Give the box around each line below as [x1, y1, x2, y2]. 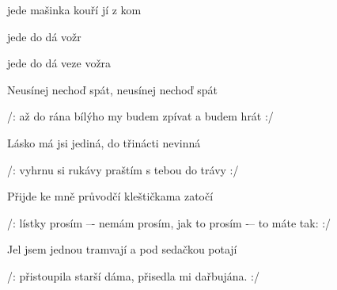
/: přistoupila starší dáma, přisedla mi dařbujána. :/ [7, 267, 260, 284]
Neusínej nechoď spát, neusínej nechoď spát [7, 81, 218, 97]
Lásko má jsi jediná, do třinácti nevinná [7, 134, 201, 151]
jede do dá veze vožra [7, 55, 112, 71]
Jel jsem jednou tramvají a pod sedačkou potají [7, 241, 237, 258]
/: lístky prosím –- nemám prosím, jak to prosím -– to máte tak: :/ [7, 214, 331, 231]
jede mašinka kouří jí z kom [7, 2, 142, 17]
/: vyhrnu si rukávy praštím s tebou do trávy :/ [7, 161, 239, 177]
